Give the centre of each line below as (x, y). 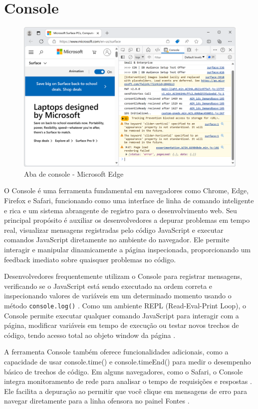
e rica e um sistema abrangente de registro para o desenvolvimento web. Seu (121, 210)
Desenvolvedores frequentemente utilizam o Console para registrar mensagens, (123, 276)
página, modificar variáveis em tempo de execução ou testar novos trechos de (122, 325)
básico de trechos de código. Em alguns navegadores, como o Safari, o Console (124, 371)
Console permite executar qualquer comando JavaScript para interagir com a (122, 315)
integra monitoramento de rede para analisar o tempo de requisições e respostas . (128, 381)
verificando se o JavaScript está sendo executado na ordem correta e (108, 286)
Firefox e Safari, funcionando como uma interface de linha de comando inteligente (129, 200)
